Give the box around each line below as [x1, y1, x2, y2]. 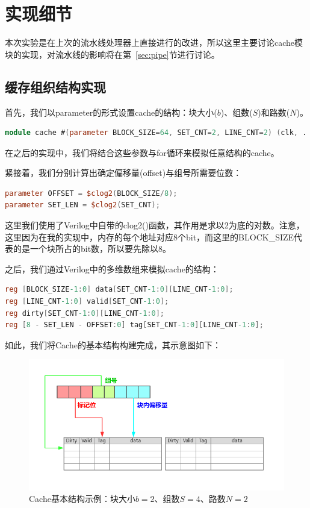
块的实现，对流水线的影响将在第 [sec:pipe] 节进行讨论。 [5, 48, 220, 60]
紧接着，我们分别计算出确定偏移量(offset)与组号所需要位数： [5, 166, 242, 179]
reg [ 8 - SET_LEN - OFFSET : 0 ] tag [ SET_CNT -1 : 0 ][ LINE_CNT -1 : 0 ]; [5, 321, 264, 330]
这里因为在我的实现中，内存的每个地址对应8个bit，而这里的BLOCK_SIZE [5, 230, 294, 243]
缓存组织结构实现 [5, 77, 106, 96]
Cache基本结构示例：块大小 [29, 492, 135, 505]
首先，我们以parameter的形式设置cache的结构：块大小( [5, 105, 217, 118]
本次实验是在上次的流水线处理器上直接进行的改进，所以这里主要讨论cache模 [5, 36, 303, 49]
